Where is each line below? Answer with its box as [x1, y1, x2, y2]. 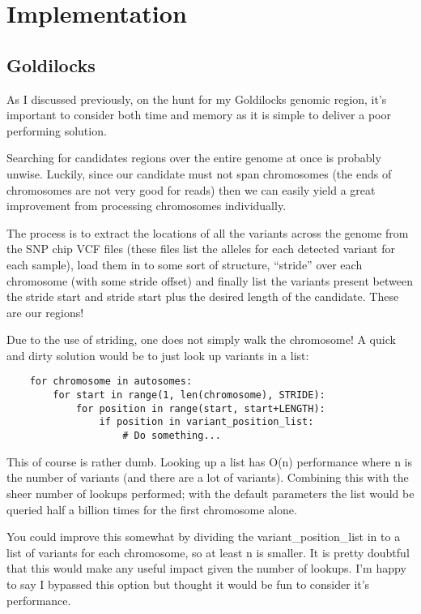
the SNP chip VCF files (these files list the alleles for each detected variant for [6, 240, 395, 257]
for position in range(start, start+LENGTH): [75, 402, 325, 414]
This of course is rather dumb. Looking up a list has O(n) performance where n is [6, 453, 413, 470]
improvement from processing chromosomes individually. [6, 197, 287, 214]
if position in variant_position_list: [99, 416, 314, 428]
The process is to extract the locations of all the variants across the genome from [6, 224, 409, 241]
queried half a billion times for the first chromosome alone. [6, 500, 297, 517]
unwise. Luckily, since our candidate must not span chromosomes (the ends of [6, 165, 392, 182]
